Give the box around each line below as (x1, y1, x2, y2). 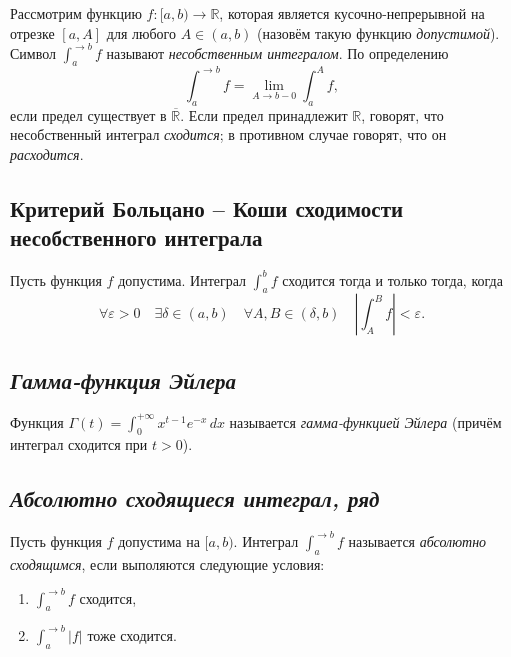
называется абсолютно (348, 530, 487, 551)
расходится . (10, 143, 84, 164)
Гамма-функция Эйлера (10, 364, 237, 395)
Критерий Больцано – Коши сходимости (10, 192, 404, 223)
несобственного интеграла (10, 222, 263, 253)
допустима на (118, 530, 200, 551)
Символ (10, 42, 57, 63)
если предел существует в (10, 104, 167, 125)
